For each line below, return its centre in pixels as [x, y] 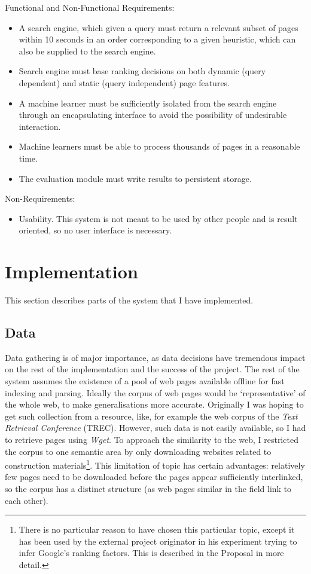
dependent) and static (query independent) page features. [124, 82]
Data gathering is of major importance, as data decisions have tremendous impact [155, 357]
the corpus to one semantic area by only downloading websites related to [138, 451]
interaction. [40, 126]
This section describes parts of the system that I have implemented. [129, 300]
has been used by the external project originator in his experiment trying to [158, 541]
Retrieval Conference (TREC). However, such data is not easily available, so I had [155, 428]
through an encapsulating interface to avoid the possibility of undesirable [153, 115]
